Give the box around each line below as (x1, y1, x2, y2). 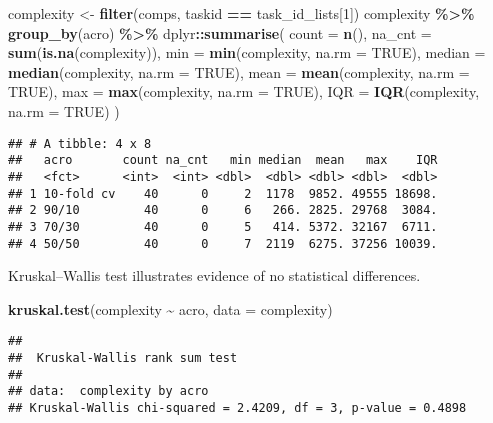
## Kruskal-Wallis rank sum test (8, 351, 238, 365)
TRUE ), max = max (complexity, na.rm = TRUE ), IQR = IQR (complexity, (8, 81, 480, 102)
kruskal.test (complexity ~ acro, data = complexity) (8, 298, 333, 319)
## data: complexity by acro (8, 384, 209, 399)
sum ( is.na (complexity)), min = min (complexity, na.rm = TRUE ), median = (8, 42, 486, 63)
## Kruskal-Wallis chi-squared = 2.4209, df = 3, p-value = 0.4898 (8, 400, 467, 415)
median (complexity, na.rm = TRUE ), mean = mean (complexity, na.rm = (8, 61, 470, 82)
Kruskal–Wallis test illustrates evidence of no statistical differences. (8, 265, 421, 286)
